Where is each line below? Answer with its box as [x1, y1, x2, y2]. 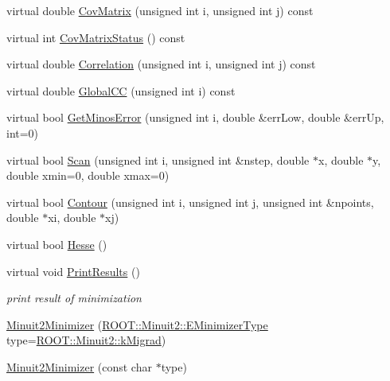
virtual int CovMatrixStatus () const [6, 29, 185, 45]
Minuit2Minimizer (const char [6, 358, 152, 375]
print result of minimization [6, 290, 142, 306]
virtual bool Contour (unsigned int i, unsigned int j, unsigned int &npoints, [6, 193, 374, 210]
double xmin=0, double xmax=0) [6, 167, 170, 184]
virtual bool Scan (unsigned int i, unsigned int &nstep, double [6, 151, 310, 168]
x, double [318, 151, 364, 168]
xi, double [48, 209, 96, 226]
